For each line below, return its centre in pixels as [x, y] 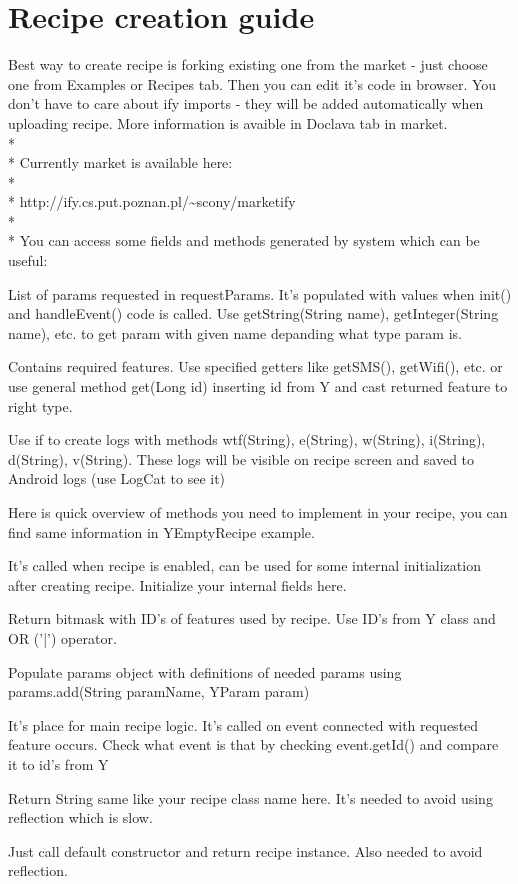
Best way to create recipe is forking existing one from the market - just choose [248, 64]
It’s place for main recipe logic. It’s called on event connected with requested [243, 724]
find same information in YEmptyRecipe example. [161, 531]
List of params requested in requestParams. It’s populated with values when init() [260, 293]
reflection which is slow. [80, 817]
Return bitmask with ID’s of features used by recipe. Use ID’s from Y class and [252, 618]
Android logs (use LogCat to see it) [117, 478]
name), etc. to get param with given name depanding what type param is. [235, 332]
